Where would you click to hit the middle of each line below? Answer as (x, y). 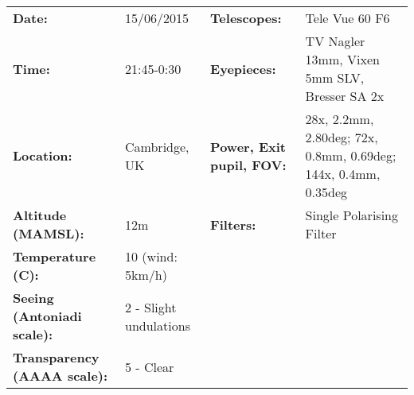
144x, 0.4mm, (343, 174)
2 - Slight (151, 307)
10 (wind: (151, 256)
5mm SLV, (335, 77)
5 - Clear (150, 366)
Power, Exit (248, 146)
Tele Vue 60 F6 (348, 18)
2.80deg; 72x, (342, 137)
